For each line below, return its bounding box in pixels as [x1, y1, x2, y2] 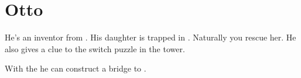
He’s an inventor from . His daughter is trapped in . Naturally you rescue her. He [5, 31, 296, 43]
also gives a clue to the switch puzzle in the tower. [5, 42, 185, 55]
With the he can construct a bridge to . [5, 62, 146, 74]
